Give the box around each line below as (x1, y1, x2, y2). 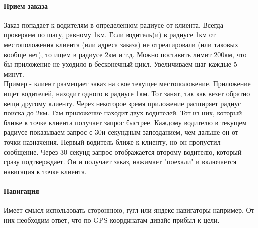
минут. (4, 68, 24, 79)
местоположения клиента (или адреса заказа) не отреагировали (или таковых (4, 39, 238, 49)
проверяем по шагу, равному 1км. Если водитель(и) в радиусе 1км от (4, 29, 216, 40)
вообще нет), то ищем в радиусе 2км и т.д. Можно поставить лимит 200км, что (4, 49, 247, 59)
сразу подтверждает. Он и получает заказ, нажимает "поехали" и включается (4, 156, 237, 167)
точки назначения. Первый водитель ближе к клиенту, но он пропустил (4, 136, 221, 147)
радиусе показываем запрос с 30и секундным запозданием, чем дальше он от (4, 127, 238, 137)
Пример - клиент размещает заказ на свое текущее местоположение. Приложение (4, 78, 251, 89)
